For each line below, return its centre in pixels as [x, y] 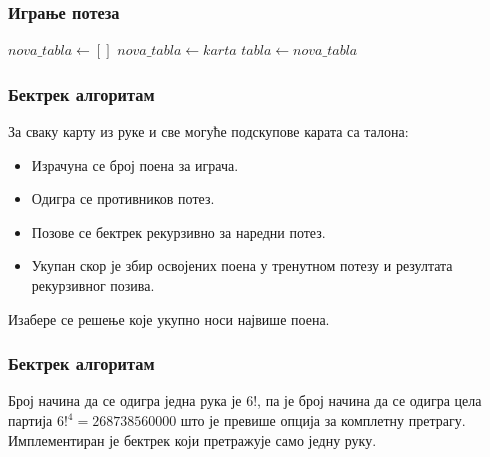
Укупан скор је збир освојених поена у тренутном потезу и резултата [242, 265]
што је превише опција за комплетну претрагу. [323, 420]
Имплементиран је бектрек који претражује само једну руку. [192, 439]
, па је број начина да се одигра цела [369, 400]
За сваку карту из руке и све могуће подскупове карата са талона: [208, 131]
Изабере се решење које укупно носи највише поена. [169, 318]
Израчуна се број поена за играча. [135, 164]
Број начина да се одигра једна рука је [125, 400]
